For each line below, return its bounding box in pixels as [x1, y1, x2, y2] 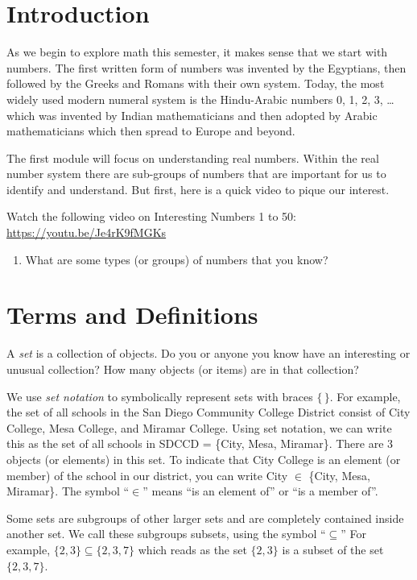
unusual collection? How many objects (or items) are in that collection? [6, 360, 359, 377]
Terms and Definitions [6, 298, 258, 331]
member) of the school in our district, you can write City [6, 466, 288, 483]
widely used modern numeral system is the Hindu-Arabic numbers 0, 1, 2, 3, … [6, 90, 394, 107]
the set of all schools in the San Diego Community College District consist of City [6, 404, 411, 420]
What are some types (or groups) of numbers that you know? [25, 251, 328, 267]
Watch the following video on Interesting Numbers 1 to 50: [6, 208, 296, 225]
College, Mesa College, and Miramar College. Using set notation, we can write [6, 419, 392, 436]
